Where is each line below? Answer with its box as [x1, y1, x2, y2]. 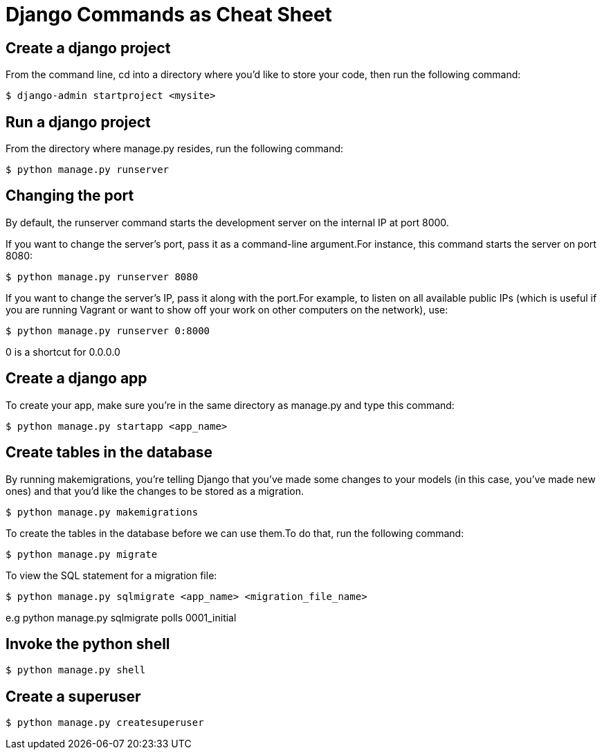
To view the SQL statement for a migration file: [6, 569, 217, 581]
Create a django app [6, 370, 147, 388]
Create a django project [6, 39, 171, 57]
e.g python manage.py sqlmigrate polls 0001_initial [6, 611, 237, 624]
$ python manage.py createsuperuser [6, 717, 204, 729]
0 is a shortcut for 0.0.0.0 [6, 345, 120, 358]
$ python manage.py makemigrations [6, 506, 199, 518]
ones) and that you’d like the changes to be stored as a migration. [6, 484, 304, 497]
